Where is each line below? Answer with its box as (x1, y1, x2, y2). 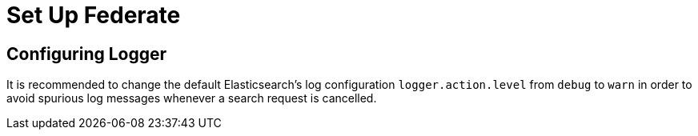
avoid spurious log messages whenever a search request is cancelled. (6, 91, 377, 106)
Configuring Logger (6, 43, 167, 64)
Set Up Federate (6, 2, 181, 29)
